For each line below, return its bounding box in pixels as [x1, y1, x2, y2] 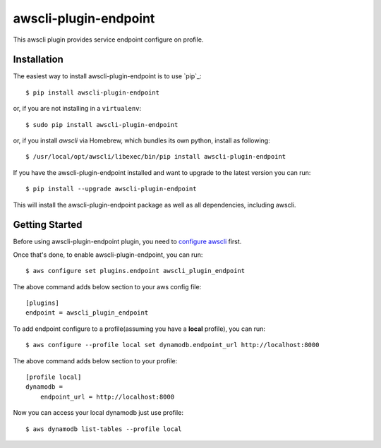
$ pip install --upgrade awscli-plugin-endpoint [25, 185, 197, 193]
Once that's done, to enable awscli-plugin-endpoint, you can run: [13, 250, 203, 259]
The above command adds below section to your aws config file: [13, 282, 202, 291]
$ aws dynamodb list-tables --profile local [25, 425, 183, 433]
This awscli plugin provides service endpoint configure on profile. [13, 35, 204, 44]
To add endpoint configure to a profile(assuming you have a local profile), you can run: [13, 325, 266, 333]
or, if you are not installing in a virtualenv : [13, 104, 141, 113]
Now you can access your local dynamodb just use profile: [13, 408, 183, 417]
